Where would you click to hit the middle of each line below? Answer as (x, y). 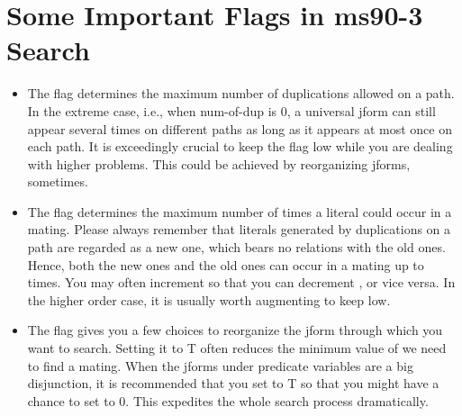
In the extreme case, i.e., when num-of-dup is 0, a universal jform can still (231, 110)
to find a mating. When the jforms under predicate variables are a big (220, 365)
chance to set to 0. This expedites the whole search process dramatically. (228, 400)
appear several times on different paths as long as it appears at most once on (240, 128)
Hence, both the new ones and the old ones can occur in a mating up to (226, 264)
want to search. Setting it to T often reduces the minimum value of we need (237, 348)
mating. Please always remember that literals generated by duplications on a (239, 229)
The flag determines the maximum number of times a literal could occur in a (240, 211)
